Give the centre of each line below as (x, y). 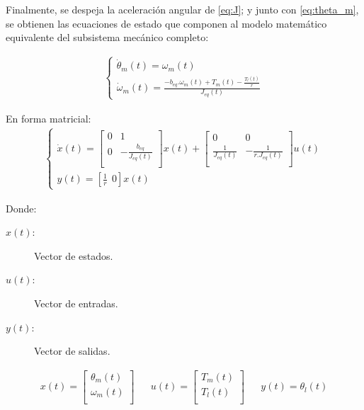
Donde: (21, 208)
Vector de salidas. (72, 351)
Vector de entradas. (76, 303)
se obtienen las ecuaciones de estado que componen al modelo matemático (166, 23)
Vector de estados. (74, 255)
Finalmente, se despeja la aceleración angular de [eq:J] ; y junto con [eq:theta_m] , (182, 9)
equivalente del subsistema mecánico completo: (107, 37)
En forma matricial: (49, 118)
